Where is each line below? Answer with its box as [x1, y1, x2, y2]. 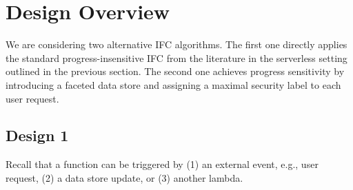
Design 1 [6, 125, 69, 146]
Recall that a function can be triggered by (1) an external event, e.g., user [6, 157, 319, 171]
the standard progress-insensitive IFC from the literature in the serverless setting [6, 50, 347, 65]
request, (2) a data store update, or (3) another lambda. [6, 170, 243, 184]
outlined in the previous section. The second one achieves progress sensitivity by [6, 64, 345, 78]
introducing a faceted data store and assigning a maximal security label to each [6, 77, 341, 92]
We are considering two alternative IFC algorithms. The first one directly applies [6, 37, 347, 52]
